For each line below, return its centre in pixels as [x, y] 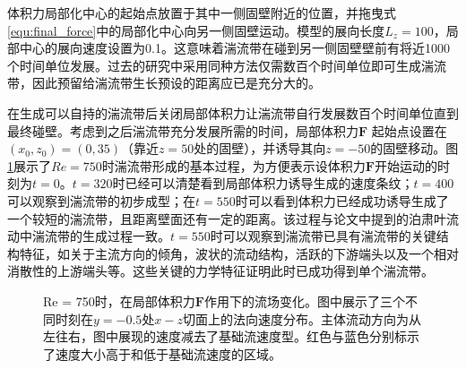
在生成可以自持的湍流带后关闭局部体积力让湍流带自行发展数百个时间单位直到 [233, 112]
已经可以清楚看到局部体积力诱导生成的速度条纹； [269, 183]
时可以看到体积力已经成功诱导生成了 [342, 200]
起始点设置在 [409, 130]
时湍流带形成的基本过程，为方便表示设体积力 [233, 165]
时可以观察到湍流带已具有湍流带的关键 [323, 236]
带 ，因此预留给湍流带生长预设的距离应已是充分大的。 [164, 83]
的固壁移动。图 [414, 148]
